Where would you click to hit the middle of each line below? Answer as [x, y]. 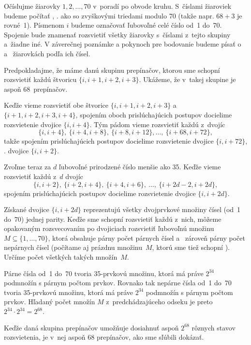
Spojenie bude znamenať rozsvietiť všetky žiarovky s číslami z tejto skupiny [117, 34]
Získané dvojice [27, 209]
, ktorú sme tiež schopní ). [191, 247]
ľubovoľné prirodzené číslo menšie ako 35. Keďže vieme [140, 167]
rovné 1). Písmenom [34, 25]
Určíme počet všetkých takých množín [61, 257]
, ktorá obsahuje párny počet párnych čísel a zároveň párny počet [147, 238]
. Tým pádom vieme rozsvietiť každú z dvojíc [157, 124]
